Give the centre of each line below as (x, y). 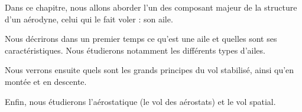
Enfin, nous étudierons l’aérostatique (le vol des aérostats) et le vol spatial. (140, 101)
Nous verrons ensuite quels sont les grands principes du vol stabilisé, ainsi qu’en (150, 70)
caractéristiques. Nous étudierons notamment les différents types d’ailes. (135, 50)
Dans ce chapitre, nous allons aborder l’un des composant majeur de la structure (151, 7)
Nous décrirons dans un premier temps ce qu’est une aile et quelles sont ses (141, 39)
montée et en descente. (46, 81)
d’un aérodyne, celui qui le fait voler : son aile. (89, 19)
